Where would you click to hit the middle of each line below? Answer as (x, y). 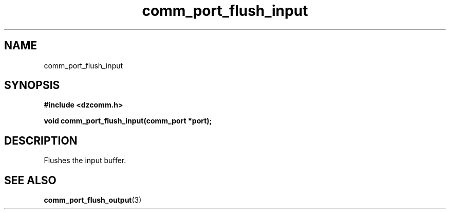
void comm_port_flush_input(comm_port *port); (128, 121)
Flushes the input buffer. (85, 161)
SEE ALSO (30, 180)
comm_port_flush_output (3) (93, 200)
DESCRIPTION (41, 140)
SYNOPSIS (32, 85)
